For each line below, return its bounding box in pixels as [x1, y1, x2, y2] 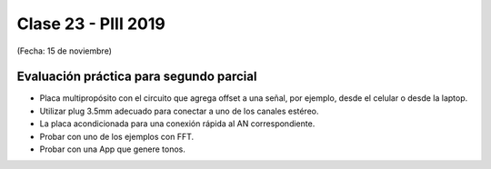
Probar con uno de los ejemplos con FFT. [39, 131, 195, 142]
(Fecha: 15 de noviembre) [16, 45, 113, 56]
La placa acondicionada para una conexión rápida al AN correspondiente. [39, 118, 316, 129]
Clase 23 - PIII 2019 [16, 14, 165, 34]
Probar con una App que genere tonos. [39, 144, 186, 154]
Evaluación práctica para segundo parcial [16, 69, 257, 84]
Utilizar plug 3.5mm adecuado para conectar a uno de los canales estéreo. [39, 105, 319, 116]
